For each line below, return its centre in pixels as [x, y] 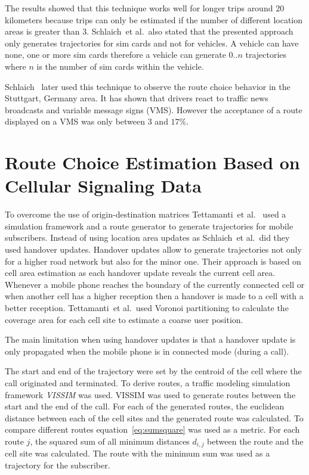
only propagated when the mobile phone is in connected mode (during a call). [147, 351]
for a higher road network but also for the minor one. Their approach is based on [153, 261]
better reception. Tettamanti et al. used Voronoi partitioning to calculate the [147, 308]
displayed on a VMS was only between [75, 121]
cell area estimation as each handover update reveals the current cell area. [140, 273]
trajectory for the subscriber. [58, 465]
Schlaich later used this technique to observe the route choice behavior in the [148, 86]
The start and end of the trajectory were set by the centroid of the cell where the [153, 371]
